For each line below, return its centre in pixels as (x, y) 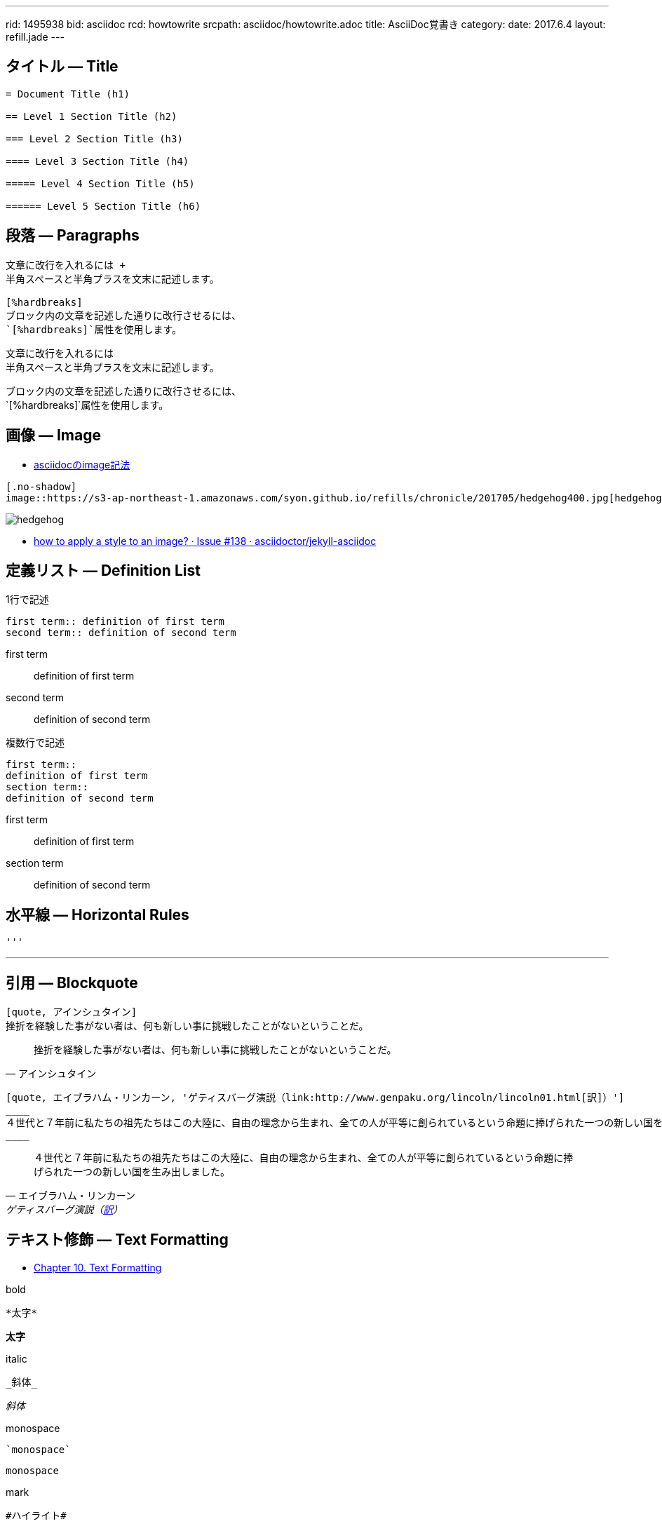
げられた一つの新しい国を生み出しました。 (132, 1172)
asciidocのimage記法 (82, 464)
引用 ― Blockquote (72, 983)
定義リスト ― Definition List (103, 570)
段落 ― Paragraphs (73, 236)
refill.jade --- (35, 37)
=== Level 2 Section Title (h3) (94, 139)
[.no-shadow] (41, 486)
